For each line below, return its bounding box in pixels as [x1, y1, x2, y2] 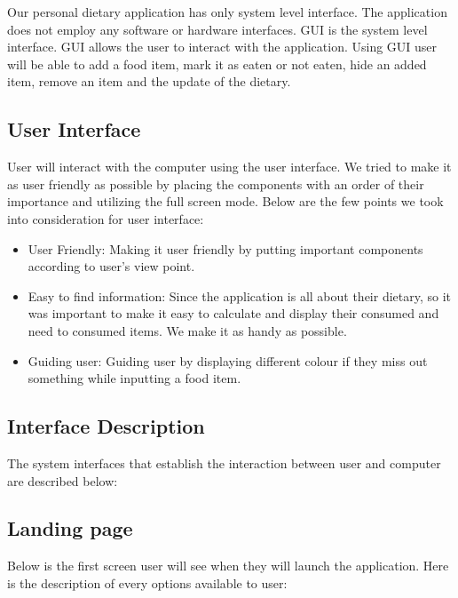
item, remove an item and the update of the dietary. [7, 72, 291, 91]
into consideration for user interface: [7, 209, 204, 227]
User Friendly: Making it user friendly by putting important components [28, 239, 423, 258]
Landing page [7, 514, 133, 542]
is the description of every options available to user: [7, 573, 288, 592]
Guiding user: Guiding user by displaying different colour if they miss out [28, 351, 428, 370]
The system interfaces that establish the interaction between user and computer [7, 453, 441, 472]
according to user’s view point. [28, 257, 195, 275]
